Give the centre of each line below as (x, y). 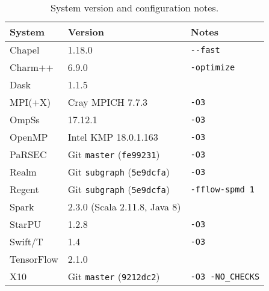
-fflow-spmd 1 (222, 189)
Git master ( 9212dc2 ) (114, 276)
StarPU (26, 224)
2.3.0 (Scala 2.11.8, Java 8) (124, 207)
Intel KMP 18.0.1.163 (113, 137)
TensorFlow (34, 259)
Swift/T (26, 241)
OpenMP (29, 137)
